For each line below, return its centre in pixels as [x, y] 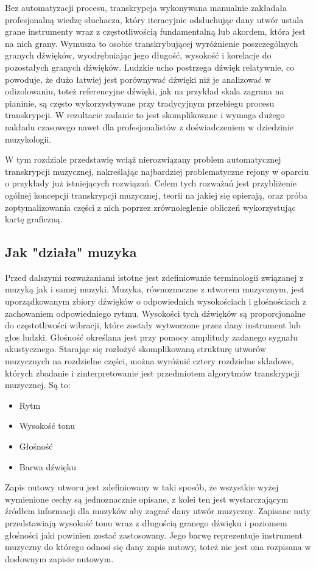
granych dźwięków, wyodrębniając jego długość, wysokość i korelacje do [138, 55]
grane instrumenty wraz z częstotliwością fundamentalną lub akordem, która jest [155, 31]
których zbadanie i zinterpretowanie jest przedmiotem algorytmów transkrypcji [152, 373]
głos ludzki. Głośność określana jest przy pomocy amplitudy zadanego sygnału [152, 337]
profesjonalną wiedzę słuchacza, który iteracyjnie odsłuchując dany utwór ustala [154, 19]
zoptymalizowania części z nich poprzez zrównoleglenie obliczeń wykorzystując [150, 207]
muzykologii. [28, 139]
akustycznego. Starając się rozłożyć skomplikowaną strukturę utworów [136, 349]
